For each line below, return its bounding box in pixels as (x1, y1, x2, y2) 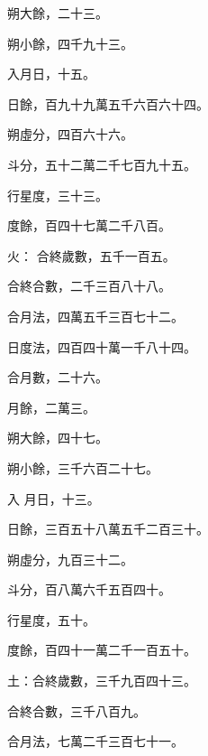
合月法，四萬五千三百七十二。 (7, 306, 184, 325)
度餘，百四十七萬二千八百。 (7, 216, 171, 235)
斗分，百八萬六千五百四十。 (7, 580, 171, 599)
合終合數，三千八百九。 (7, 701, 146, 720)
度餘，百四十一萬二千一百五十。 (7, 640, 196, 659)
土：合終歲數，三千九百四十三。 (7, 671, 196, 690)
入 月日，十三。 (7, 489, 100, 508)
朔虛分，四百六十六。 (7, 125, 133, 144)
